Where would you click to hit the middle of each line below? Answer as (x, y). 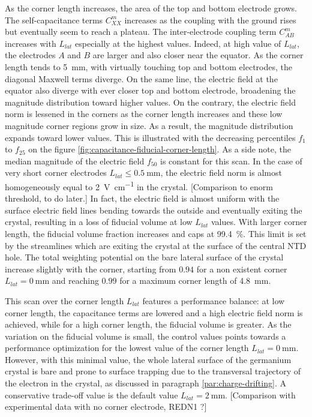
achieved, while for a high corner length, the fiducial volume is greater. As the (148, 324)
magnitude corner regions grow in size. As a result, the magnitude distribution (149, 125)
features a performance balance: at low (214, 300)
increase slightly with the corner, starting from (91, 268)
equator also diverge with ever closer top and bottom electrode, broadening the (150, 90)
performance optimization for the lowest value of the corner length (127, 348)
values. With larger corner (259, 222)
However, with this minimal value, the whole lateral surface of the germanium (148, 359)
